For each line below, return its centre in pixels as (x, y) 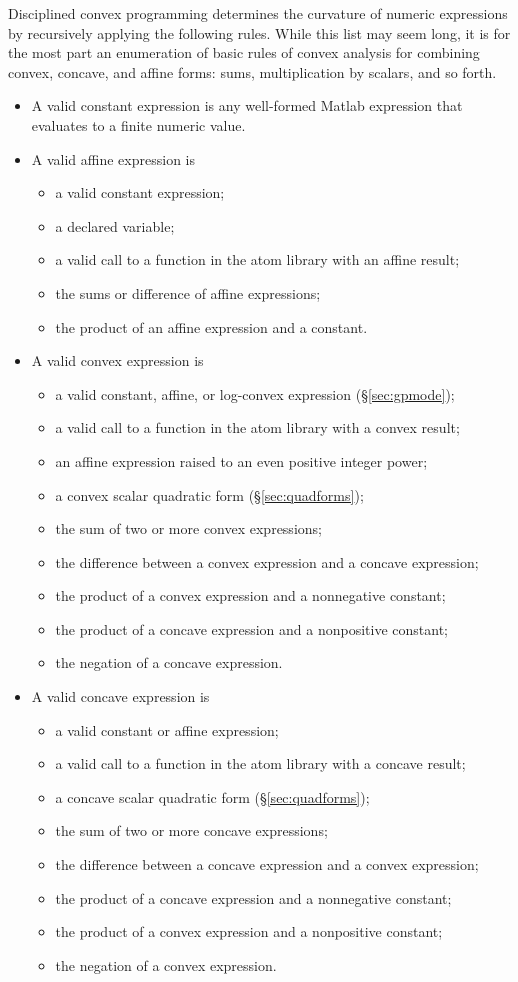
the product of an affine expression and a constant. (211, 326)
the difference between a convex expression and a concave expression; (267, 561)
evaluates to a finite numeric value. (138, 124)
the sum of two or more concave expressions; (191, 830)
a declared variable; (115, 225)
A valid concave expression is (120, 696)
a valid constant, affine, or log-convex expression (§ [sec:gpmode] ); (255, 393)
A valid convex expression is (117, 360)
